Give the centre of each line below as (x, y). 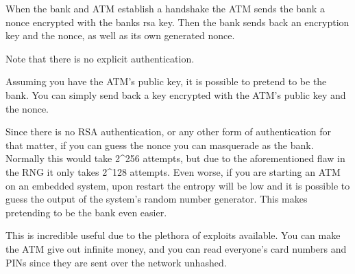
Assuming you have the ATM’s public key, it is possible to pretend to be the (166, 81)
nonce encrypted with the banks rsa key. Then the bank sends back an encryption (177, 22)
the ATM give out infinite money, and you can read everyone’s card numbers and (176, 248)
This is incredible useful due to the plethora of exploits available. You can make (173, 235)
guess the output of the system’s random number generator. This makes (157, 199)
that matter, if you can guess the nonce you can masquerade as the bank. (160, 145)
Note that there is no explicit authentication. (100, 58)
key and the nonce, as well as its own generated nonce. (120, 35)
